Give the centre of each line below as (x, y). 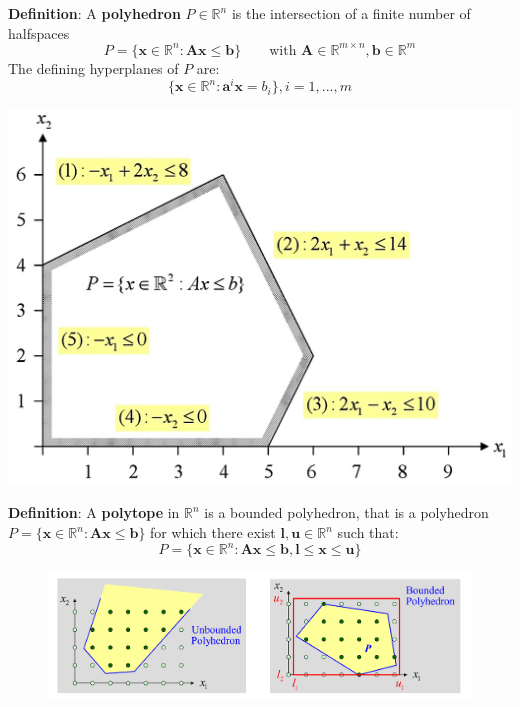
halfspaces (39, 32)
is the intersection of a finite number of (351, 13)
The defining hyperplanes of (93, 67)
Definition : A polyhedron (94, 13)
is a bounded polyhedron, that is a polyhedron (346, 512)
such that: (368, 532)
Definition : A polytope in (94, 512)
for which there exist (213, 532)
